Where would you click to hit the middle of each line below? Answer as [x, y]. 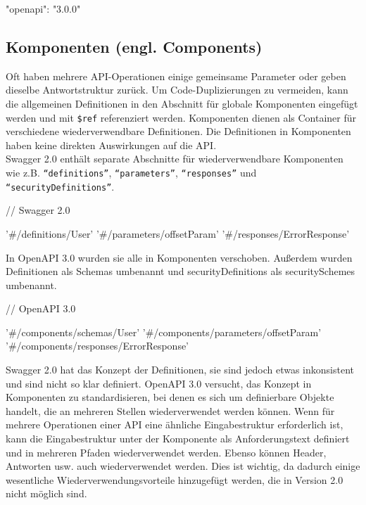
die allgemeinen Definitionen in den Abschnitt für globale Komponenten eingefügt [182, 103]
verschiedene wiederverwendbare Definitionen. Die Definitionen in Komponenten [178, 131]
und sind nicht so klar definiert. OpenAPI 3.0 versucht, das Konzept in [159, 383]
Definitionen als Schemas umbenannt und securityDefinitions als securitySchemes [181, 271]
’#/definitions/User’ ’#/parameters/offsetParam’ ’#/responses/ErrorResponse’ [178, 233]
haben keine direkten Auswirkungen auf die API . [111, 145]
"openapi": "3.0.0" [43, 8]
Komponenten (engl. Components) [134, 46]
